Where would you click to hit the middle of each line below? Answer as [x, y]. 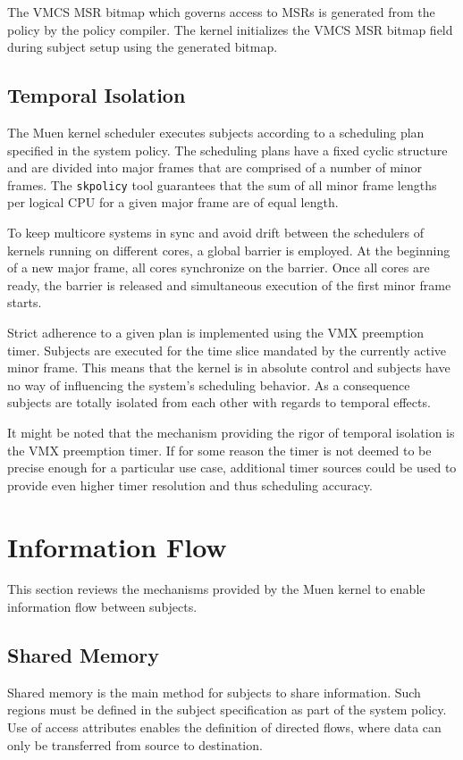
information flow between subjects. [102, 607]
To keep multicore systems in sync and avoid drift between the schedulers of [216, 233]
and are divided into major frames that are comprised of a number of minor [215, 167]
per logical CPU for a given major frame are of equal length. [173, 202]
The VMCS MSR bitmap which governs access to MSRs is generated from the [221, 12]
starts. [25, 302]
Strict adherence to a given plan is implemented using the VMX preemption [216, 332]
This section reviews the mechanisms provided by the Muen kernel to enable [216, 589]
